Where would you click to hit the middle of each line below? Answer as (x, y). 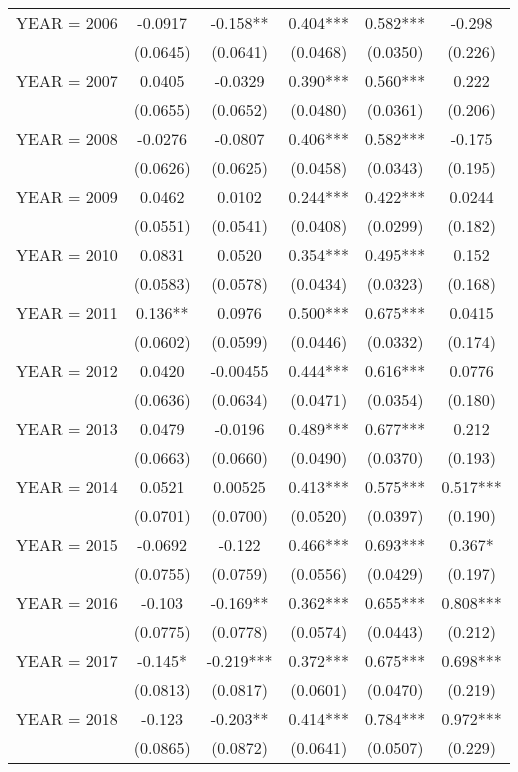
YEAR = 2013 (67, 428)
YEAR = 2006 (67, 22)
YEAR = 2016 (67, 602)
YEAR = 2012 (67, 370)
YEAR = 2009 (67, 196)
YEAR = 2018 (67, 718)
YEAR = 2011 (67, 312)
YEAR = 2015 (67, 544)
